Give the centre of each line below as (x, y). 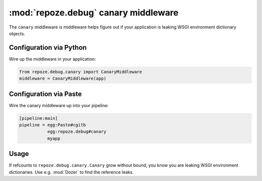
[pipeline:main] (39, 118)
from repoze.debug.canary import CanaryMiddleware (81, 72)
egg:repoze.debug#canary (77, 132)
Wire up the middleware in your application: (53, 59)
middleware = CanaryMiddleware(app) (63, 79)
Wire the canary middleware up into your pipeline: (59, 105)
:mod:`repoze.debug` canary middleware (94, 13)
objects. (17, 33)
